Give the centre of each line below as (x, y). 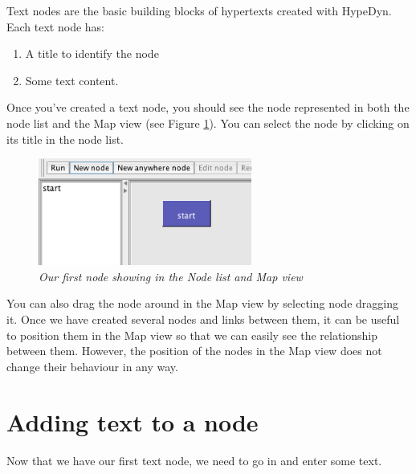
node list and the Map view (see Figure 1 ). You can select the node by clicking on (208, 123)
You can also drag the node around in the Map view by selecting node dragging (202, 303)
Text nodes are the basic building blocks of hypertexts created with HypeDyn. (199, 10)
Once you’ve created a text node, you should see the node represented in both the (208, 107)
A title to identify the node (92, 53)
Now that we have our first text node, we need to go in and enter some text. (194, 460)
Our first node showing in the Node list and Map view (171, 276)
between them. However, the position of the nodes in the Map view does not (194, 351)
